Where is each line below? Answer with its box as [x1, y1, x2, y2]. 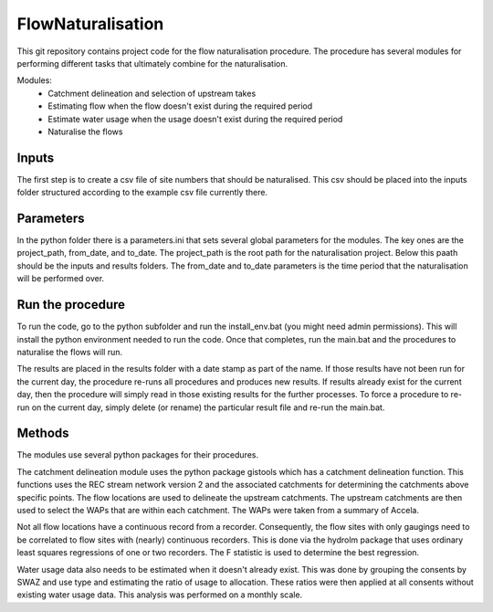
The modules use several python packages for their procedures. [16, 449, 259, 460]
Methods [16, 426, 69, 441]
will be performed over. [16, 273, 105, 284]
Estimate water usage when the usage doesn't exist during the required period [47, 113, 343, 124]
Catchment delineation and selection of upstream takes [47, 88, 257, 99]
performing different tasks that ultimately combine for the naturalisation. [16, 58, 288, 69]
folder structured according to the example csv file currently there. [16, 187, 268, 198]
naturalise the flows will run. [16, 346, 123, 357]
